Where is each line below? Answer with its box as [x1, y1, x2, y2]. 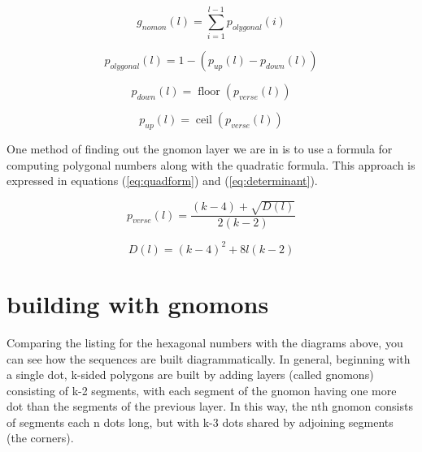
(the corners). [7, 429, 74, 446]
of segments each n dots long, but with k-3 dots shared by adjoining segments [7, 413, 394, 430]
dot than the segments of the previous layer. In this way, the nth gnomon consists [7, 398, 413, 415]
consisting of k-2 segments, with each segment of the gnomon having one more [7, 381, 397, 398]
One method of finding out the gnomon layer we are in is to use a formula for [7, 140, 393, 157]
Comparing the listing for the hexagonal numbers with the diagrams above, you [7, 334, 403, 351]
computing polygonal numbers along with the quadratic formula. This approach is [7, 156, 415, 173]
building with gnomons [7, 286, 269, 320]
